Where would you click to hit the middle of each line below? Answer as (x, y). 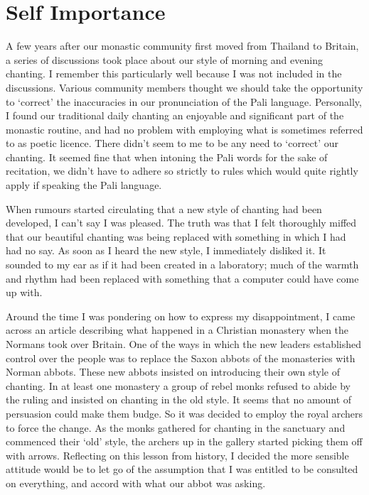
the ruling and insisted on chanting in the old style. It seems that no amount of (179, 399)
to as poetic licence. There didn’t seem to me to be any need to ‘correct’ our (172, 143)
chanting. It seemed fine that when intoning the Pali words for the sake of (167, 157)
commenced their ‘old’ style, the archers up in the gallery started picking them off (184, 441)
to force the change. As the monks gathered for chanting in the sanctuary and (176, 427)
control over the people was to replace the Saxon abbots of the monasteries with (181, 358)
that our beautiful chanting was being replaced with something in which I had (176, 236)
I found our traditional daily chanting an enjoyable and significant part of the (175, 115)
